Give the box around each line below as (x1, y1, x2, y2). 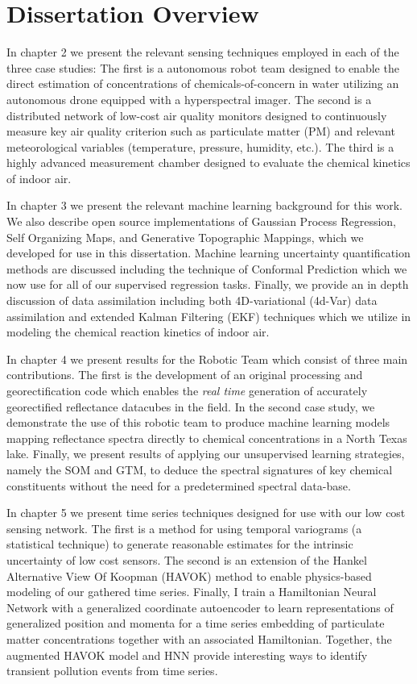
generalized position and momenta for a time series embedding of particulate (6, 615, 385, 632)
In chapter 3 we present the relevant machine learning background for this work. (6, 197, 403, 214)
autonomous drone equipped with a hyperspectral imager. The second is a (6, 90, 372, 107)
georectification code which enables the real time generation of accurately (6, 382, 368, 398)
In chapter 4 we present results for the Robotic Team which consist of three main (6, 350, 408, 367)
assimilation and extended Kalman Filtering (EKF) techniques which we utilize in (6, 307, 411, 324)
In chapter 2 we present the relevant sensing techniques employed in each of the (6, 44, 399, 60)
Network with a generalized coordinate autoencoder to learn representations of (6, 598, 394, 615)
